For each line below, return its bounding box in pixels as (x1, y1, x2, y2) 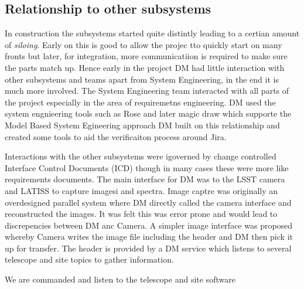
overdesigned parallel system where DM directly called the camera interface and (5, 196, 292, 208)
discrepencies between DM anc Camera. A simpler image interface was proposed (5, 219, 293, 231)
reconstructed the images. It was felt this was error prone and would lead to (5, 208, 278, 220)
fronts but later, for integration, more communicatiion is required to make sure (5, 50, 288, 62)
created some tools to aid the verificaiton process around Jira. (5, 130, 227, 142)
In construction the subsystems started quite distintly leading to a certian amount (5, 27, 300, 39)
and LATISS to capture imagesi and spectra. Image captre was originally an (5, 184, 278, 196)
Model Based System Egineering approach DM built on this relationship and (5, 118, 280, 131)
